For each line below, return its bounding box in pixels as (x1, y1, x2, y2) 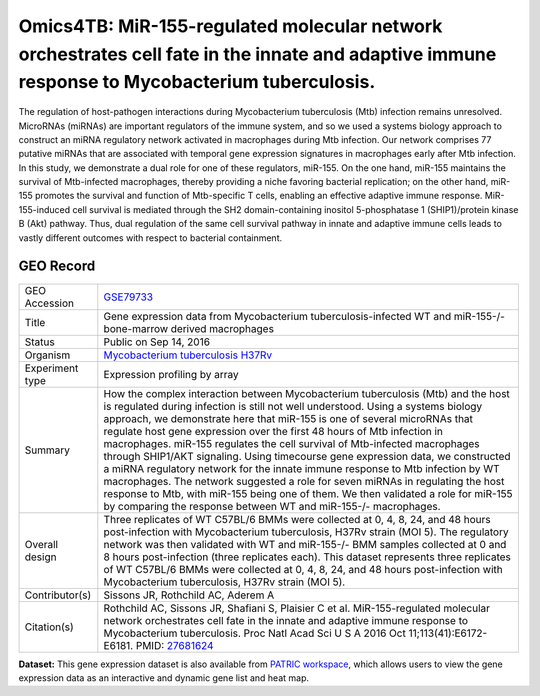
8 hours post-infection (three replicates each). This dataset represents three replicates (103, 550, 512, 564)
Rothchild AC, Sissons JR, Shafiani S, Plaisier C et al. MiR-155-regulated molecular (103, 601, 490, 615)
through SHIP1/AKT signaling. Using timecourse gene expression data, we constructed (103, 449, 511, 463)
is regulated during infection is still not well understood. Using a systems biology (103, 399, 483, 413)
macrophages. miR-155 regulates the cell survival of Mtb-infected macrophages (103, 436, 480, 450)
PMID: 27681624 (135, 638, 214, 652)
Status (24, 335, 55, 349)
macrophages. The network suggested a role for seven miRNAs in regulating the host (103, 474, 505, 488)
